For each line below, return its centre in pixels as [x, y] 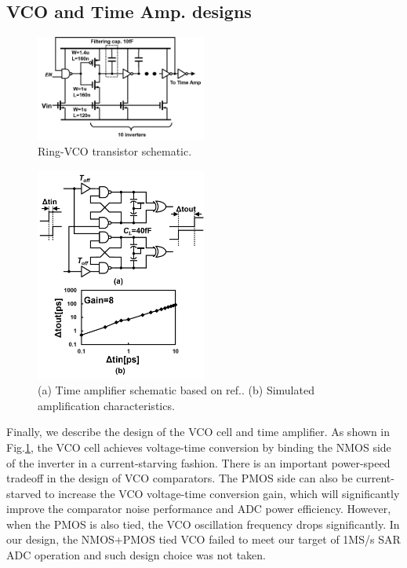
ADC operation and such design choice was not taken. [136, 555]
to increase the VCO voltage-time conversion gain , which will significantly [222, 493]
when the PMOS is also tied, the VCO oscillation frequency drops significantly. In [203, 524]
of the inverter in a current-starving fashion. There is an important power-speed [198, 462]
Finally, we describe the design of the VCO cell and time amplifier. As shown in [198, 432]
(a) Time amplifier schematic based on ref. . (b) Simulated [176, 390]
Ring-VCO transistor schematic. [115, 151]
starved [24, 493]
